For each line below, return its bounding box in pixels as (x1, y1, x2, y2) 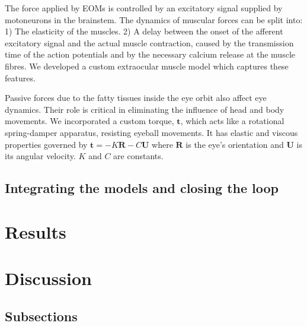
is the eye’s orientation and (186, 138, 284, 150)
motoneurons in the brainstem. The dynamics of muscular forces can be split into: (5, 13, 303, 26)
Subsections (5, 306, 78, 325)
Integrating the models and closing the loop (5, 179, 279, 197)
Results (5, 219, 66, 243)
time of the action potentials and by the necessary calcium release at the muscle (5, 48, 295, 61)
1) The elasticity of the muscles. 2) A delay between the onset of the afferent (5, 25, 283, 37)
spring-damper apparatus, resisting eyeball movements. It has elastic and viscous (5, 126, 298, 138)
